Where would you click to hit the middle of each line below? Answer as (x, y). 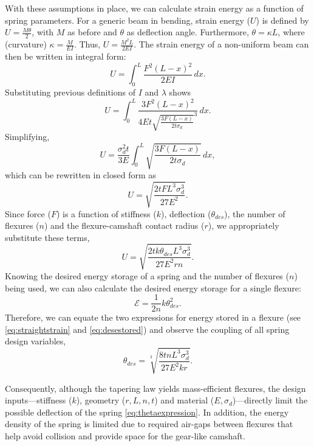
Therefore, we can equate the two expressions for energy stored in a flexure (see (153, 317)
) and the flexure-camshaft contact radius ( (124, 225)
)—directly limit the (270, 400)
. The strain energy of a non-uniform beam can (221, 44)
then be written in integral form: (66, 56)
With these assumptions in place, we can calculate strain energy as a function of (154, 8)
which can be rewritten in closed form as (80, 175)
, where (291, 32)
